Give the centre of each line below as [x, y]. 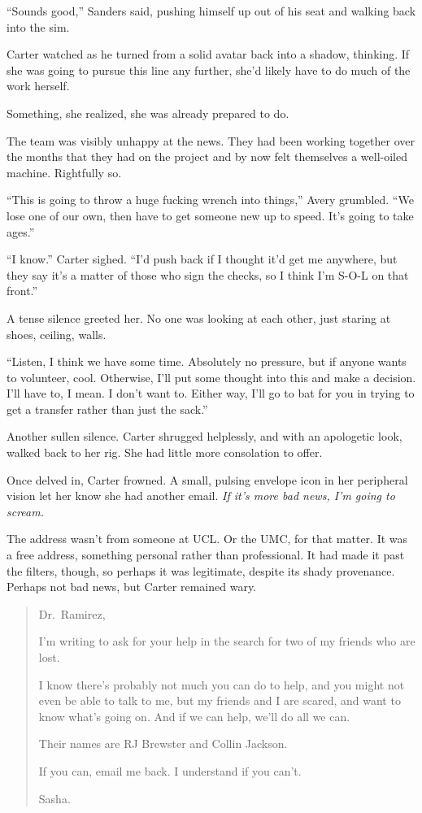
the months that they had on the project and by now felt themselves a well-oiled [207, 157]
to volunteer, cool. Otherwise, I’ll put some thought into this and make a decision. [211, 377]
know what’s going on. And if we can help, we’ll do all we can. [194, 716]
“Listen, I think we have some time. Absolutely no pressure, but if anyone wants [207, 361]
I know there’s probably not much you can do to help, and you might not [222, 684]
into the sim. [38, 26]
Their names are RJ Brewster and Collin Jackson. [163, 743]
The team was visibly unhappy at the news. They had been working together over [211, 140]
